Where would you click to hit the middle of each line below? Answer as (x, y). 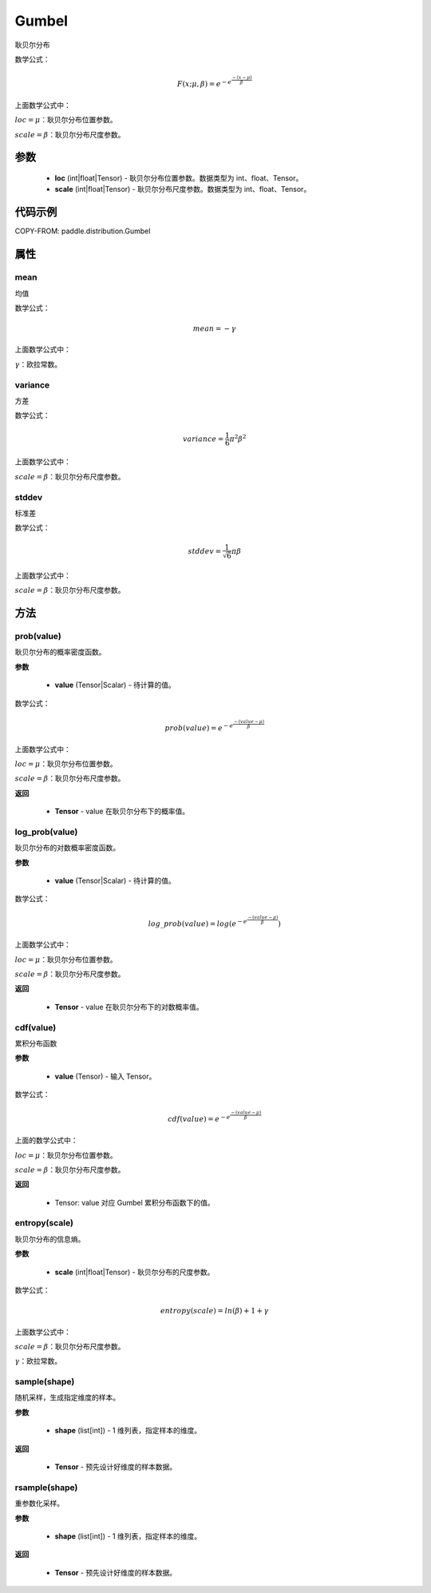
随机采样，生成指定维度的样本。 (67, 1397)
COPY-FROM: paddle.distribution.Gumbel (83, 231)
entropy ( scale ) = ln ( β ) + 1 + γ (214, 1311)
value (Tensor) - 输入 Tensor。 (105, 1076)
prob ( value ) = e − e (199, 727)
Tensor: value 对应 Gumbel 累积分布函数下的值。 (134, 1202)
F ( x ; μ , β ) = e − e (204, 83)
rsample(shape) (46, 1488)
